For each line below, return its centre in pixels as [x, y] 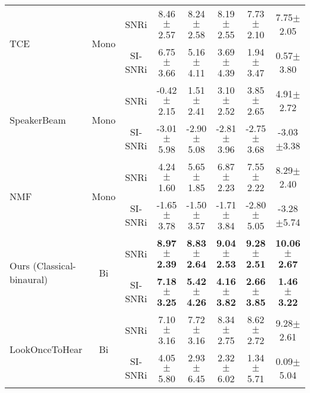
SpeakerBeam [38, 119]
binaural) [29, 279]
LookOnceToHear [46, 349]
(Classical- [55, 265]
